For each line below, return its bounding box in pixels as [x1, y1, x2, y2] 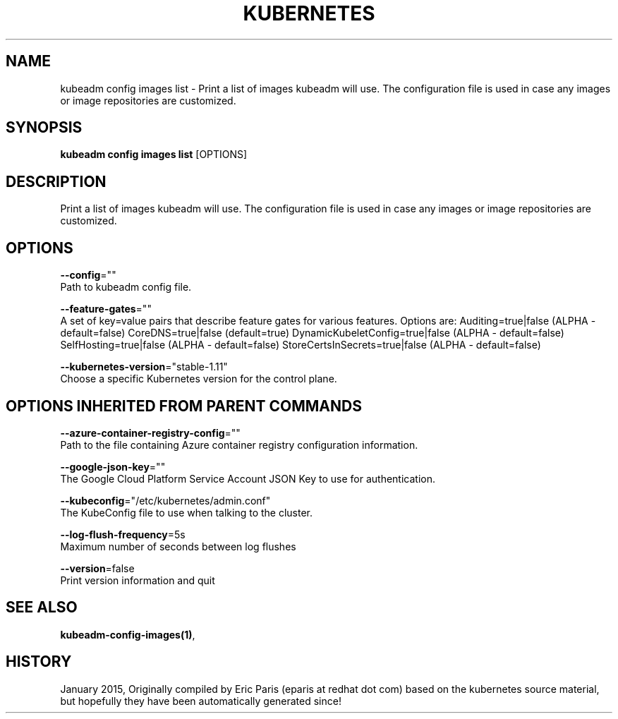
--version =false [60, 562, 135, 574]
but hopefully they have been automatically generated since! [60, 694, 341, 707]
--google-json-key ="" [60, 460, 166, 473]
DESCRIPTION [6, 172, 107, 191]
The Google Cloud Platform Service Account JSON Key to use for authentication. [60, 472, 436, 485]
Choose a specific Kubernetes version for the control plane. [60, 373, 337, 385]
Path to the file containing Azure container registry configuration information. [60, 438, 418, 451]
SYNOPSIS [6, 119, 83, 137]
